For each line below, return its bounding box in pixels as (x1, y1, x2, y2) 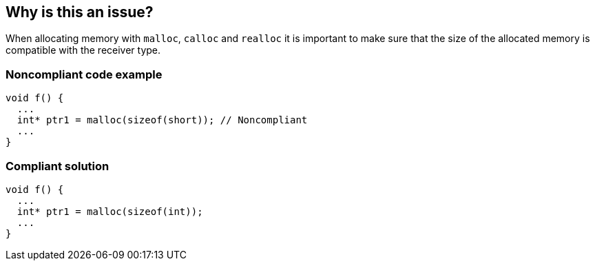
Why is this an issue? (6, 3, 154, 21)
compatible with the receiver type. (6, 44, 161, 57)
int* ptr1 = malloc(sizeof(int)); (17, 205, 203, 217)
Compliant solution (6, 158, 109, 173)
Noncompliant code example (6, 67, 163, 81)
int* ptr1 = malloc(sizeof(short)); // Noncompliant (17, 114, 308, 126)
